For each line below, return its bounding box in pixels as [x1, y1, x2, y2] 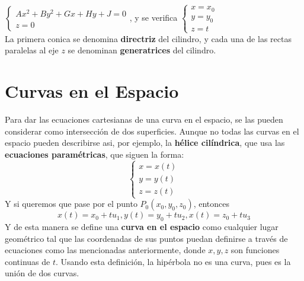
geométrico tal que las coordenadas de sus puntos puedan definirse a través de [5, 232, 288, 244]
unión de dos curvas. [5, 267, 79, 279]
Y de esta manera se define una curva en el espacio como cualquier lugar [5, 220, 279, 232]
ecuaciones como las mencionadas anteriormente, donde [5, 244, 206, 256]
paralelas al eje [5, 44, 59, 56]
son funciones [231, 244, 280, 256]
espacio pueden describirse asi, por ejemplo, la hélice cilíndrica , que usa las [5, 136, 285, 149]
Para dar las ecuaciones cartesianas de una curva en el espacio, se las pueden [5, 113, 283, 126]
